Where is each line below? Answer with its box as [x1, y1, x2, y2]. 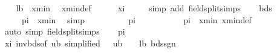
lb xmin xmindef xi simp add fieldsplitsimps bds [16, 2, 272, 14]
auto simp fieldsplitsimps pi [4, 25, 125, 38]
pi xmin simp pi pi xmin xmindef [21, 13, 252, 26]
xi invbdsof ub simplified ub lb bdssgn [4, 36, 176, 49]
